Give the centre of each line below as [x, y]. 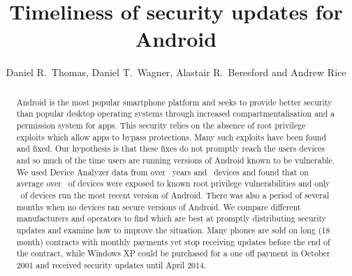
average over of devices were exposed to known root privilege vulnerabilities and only [173, 183]
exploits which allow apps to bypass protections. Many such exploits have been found [171, 137]
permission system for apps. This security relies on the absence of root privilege [161, 125]
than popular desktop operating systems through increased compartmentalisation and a [176, 114]
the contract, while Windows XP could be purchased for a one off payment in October [173, 253]
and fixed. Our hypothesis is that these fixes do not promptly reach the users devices [171, 148]
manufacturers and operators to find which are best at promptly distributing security [171, 218]
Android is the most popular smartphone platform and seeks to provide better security [174, 102]
